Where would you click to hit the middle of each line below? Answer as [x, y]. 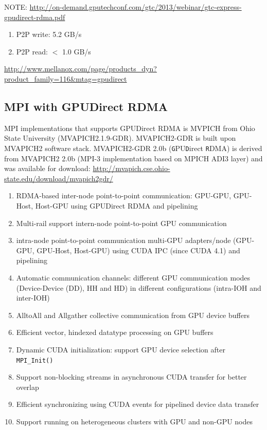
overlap [28, 387]
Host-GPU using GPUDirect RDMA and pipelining [117, 205]
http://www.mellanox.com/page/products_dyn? [81, 69]
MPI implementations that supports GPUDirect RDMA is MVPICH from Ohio [130, 128]
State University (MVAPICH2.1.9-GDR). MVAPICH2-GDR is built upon [120, 138]
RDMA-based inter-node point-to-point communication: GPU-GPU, [124, 195]
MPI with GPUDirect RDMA [86, 106]
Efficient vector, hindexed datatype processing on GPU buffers [115, 332]
